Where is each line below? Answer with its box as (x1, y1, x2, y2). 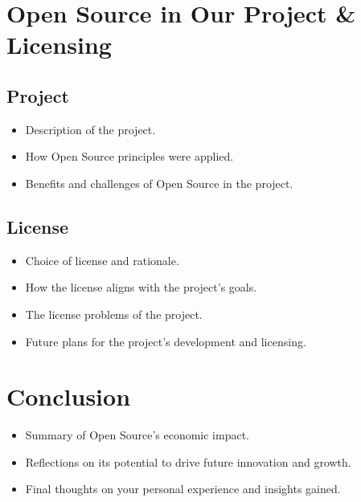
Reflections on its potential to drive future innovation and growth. (25, 453, 351, 470)
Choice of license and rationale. (25, 251, 179, 268)
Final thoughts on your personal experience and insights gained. (25, 480, 341, 497)
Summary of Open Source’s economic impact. (25, 426, 250, 443)
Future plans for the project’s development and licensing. (25, 333, 306, 349)
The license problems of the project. (25, 305, 203, 322)
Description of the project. (25, 120, 156, 137)
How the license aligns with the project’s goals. (25, 279, 257, 296)
